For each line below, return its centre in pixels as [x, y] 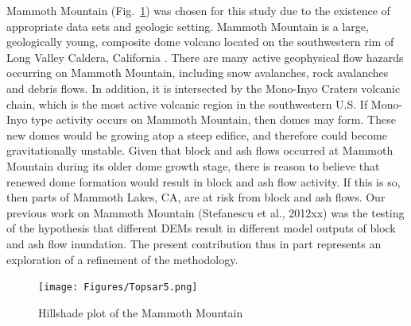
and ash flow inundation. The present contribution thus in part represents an [194, 243]
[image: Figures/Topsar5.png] [118, 288]
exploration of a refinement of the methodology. [122, 259]
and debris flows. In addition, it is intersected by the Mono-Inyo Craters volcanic [204, 88]
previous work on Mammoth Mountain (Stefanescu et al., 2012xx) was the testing [205, 212]
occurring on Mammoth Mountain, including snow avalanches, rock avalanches [198, 73]
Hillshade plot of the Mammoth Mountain [141, 312]
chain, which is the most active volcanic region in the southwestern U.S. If [187, 104]
